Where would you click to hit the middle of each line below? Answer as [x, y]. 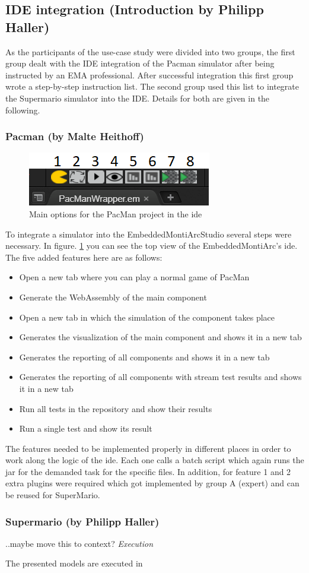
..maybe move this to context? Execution [79, 543]
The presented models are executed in [74, 563]
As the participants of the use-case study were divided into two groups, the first [150, 51]
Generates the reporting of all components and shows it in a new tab [144, 357]
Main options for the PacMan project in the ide [116, 213]
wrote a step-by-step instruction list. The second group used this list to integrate [152, 86]
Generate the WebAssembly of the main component [113, 297]
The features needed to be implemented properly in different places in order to [148, 448]
